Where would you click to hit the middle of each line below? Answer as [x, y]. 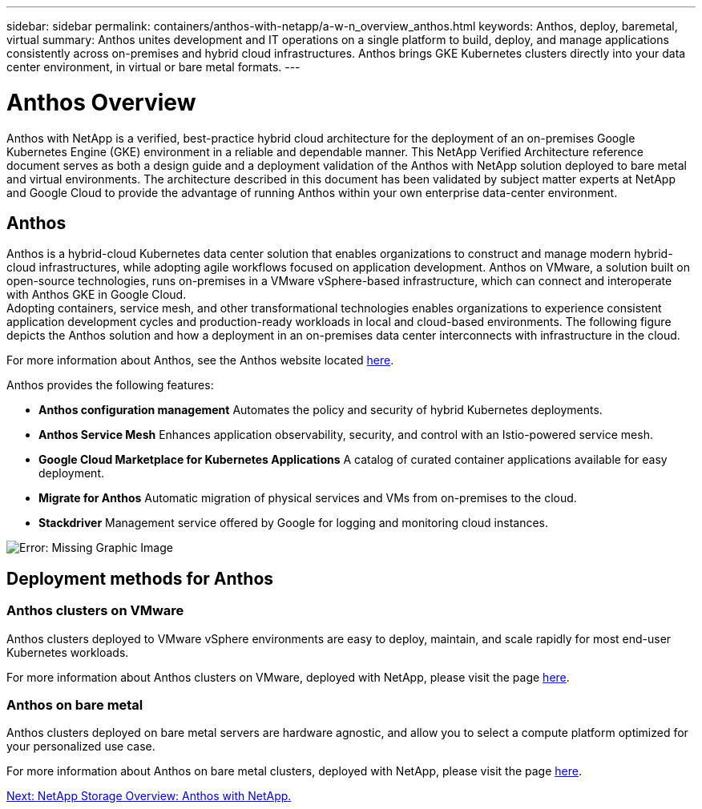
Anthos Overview [101, 102]
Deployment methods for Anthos [140, 578]
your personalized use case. [81, 747]
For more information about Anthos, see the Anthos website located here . [200, 360]
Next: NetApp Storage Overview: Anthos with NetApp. [149, 796]
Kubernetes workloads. [68, 652]
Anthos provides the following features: [110, 385]
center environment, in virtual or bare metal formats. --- [153, 67]
